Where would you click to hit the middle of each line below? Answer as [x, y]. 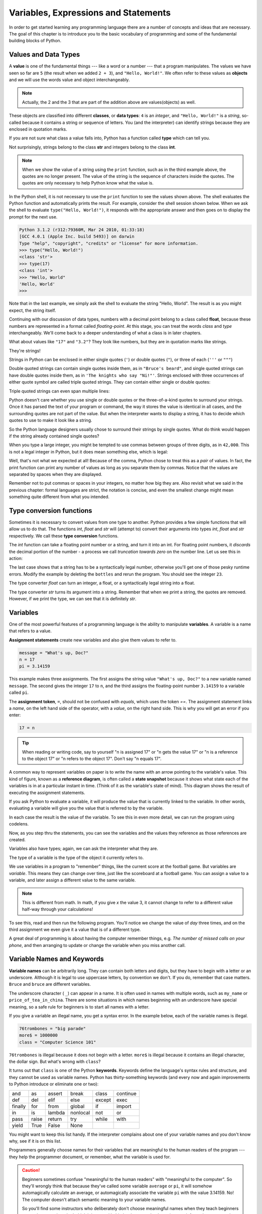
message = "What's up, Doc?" [54, 653]
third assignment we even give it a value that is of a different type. [75, 929]
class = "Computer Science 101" [58, 1042]
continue [127, 1094]
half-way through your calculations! [57, 909]
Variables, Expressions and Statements [90, 13]
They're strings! [25, 351]
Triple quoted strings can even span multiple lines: [59, 391]
